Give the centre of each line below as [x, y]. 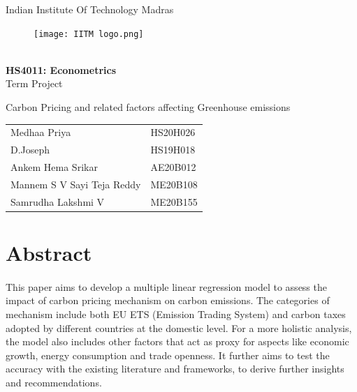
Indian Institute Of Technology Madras [90, 9]
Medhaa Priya [41, 132]
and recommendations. [54, 382]
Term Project [34, 83]
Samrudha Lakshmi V [58, 201]
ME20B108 [174, 184]
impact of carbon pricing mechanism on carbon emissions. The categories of [168, 300]
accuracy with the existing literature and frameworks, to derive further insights [175, 369]
